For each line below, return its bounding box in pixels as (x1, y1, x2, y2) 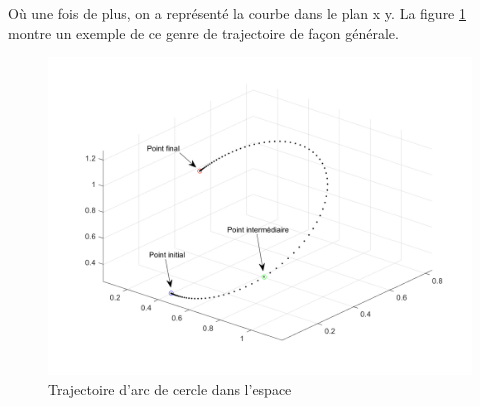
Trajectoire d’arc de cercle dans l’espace (48, 378, 292, 399)
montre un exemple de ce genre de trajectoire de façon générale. (8, 22, 399, 43)
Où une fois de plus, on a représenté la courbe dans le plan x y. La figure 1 (8, 3, 466, 23)
